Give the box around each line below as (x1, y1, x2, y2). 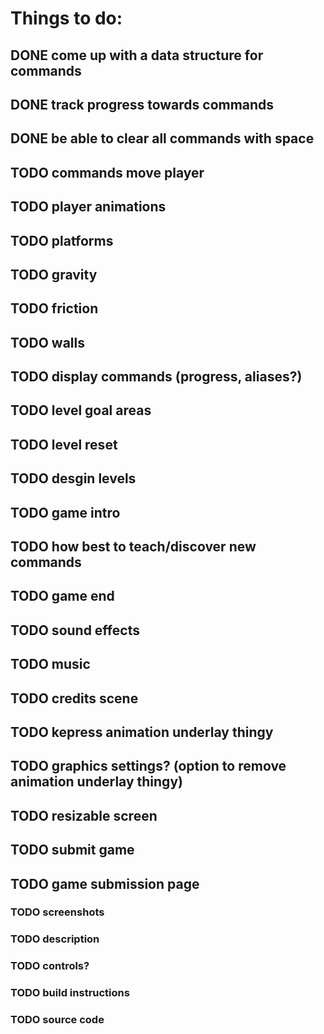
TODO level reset (10, 436, 118, 453)
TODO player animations (10, 198, 167, 216)
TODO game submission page (10, 875, 200, 892)
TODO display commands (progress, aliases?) (10, 368, 303, 386)
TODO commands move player (10, 164, 205, 181)
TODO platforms (10, 232, 114, 249)
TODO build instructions (10, 986, 130, 1000)
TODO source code (10, 1013, 105, 1027)
